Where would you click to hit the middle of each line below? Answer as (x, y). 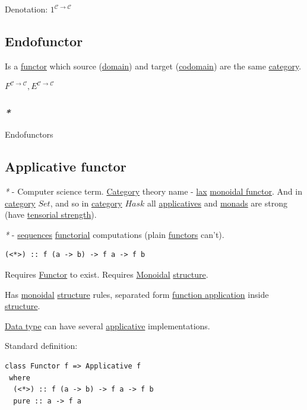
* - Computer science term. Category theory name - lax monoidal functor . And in (153, 191)
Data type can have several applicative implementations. (107, 325)
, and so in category (86, 203)
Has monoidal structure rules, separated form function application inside (137, 294)
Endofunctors (29, 134)
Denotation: (26, 9)
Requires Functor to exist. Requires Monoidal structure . (107, 274)
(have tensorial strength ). (51, 214)
